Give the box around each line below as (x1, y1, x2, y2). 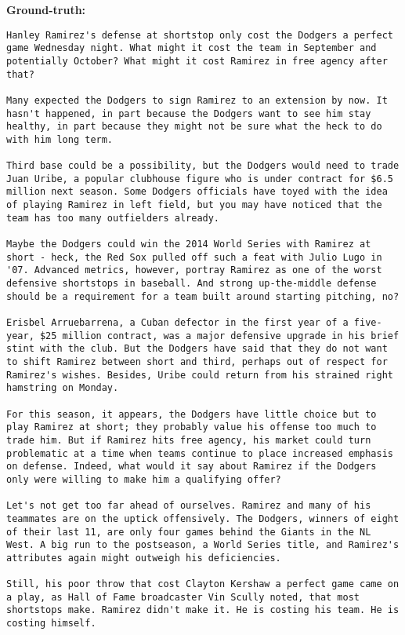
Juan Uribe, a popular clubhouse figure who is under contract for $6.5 (6, 173, 393, 184)
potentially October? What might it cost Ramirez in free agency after (6, 55, 388, 67)
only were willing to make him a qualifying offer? (6, 473, 281, 485)
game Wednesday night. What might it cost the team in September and (6, 42, 377, 54)
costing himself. (6, 618, 96, 630)
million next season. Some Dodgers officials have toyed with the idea (6, 186, 388, 198)
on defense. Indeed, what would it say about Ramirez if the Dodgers (6, 461, 377, 473)
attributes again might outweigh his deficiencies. (6, 552, 281, 564)
